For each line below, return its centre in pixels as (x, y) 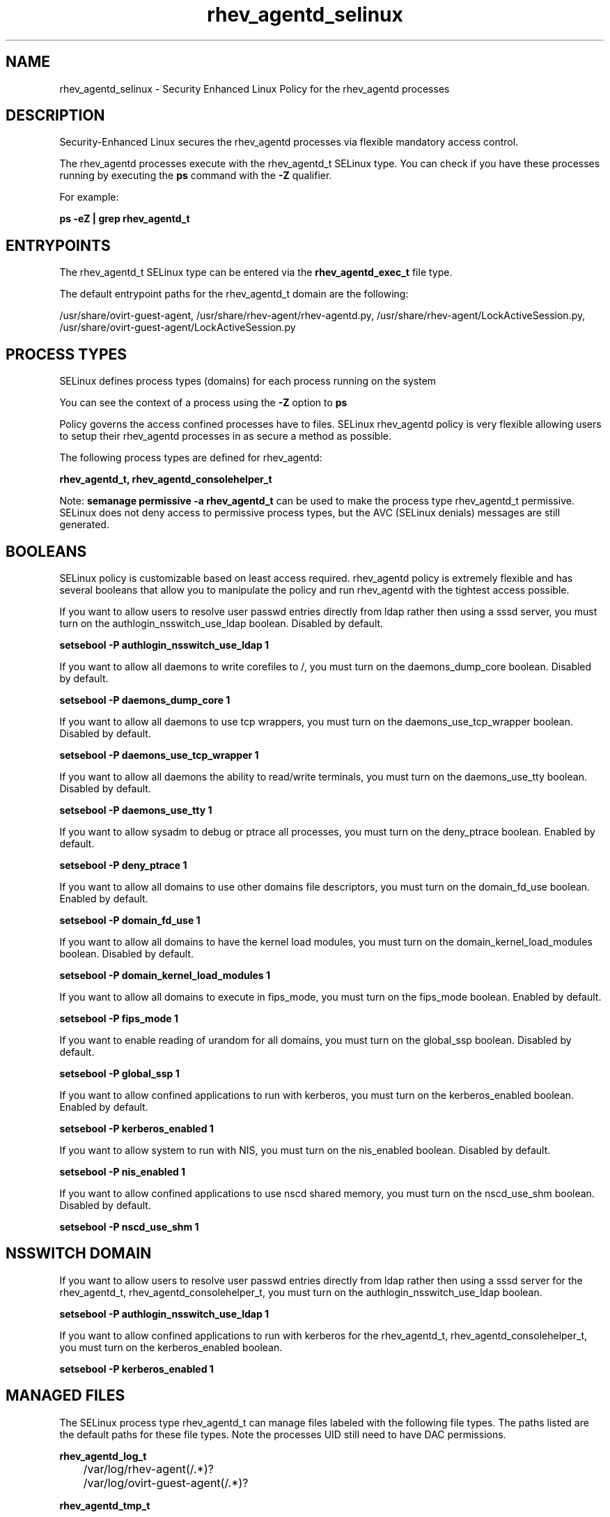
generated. (84, 525)
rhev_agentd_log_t (103, 1456)
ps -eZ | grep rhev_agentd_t (125, 219)
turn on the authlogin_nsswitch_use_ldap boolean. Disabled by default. (221, 623)
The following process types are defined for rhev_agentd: (191, 458)
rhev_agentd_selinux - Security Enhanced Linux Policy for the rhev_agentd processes (255, 88)
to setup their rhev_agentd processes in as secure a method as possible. (225, 436)
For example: (89, 197)
